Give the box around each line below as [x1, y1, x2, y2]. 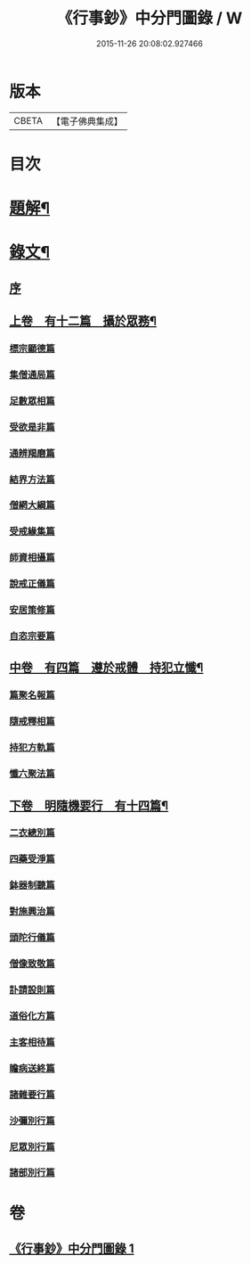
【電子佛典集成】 [51, 115, 123, 127]
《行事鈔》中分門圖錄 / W [56, 8, 243, 29]
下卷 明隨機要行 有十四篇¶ [9, 798, 169, 813]
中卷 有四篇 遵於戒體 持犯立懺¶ [9, 661, 204, 676]
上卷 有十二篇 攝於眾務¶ [9, 314, 158, 329]
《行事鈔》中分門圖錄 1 [9, 1241, 135, 1257]
